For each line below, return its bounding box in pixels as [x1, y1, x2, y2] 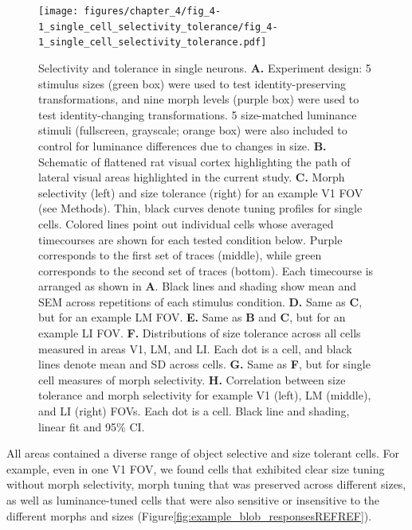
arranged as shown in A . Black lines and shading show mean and [38, 278, 356, 294]
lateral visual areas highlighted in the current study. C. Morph [38, 169, 345, 185]
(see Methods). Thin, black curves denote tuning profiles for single [38, 200, 363, 216]
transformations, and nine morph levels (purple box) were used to [38, 91, 359, 107]
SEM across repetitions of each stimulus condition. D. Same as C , [38, 293, 363, 310]
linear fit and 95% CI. [38, 418, 145, 435]
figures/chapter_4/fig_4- [84, 6, 222, 17]
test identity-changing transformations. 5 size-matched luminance [38, 106, 357, 123]
